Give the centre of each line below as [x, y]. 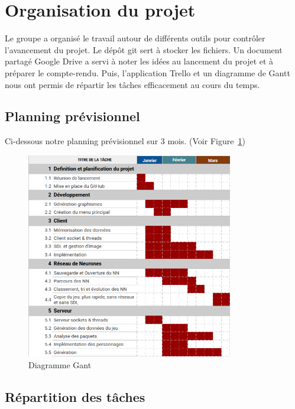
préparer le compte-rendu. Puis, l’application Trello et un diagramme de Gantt [147, 72]
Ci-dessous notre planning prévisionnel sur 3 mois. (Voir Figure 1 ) [125, 141]
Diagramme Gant [60, 364]
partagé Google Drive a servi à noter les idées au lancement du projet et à [139, 61]
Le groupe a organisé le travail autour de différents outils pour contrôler [135, 38]
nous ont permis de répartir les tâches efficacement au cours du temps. [132, 84]
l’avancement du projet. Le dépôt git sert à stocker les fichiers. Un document [144, 49]
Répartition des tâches [75, 396]
